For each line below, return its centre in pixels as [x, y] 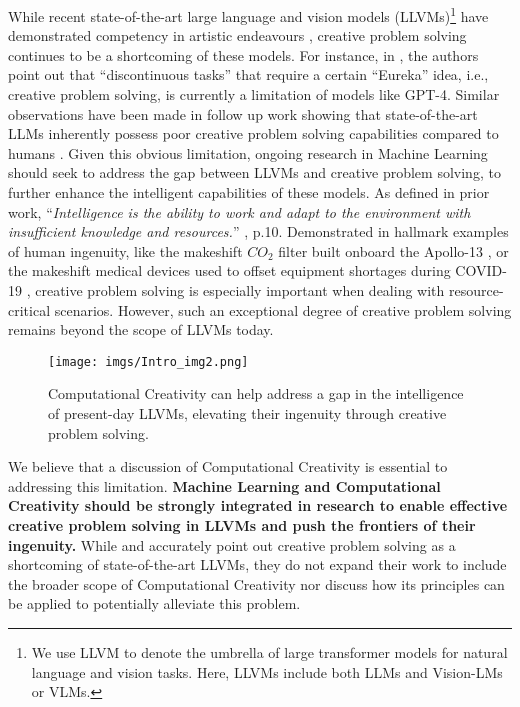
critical [29, 309]
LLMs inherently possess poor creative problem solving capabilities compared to [253, 133]
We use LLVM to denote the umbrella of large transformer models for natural [269, 651]
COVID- [481, 270]
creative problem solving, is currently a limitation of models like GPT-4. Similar [254, 94]
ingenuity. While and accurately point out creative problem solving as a [232, 544]
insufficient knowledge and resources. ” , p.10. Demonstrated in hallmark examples [258, 231]
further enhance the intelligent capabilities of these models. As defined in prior [249, 192]
